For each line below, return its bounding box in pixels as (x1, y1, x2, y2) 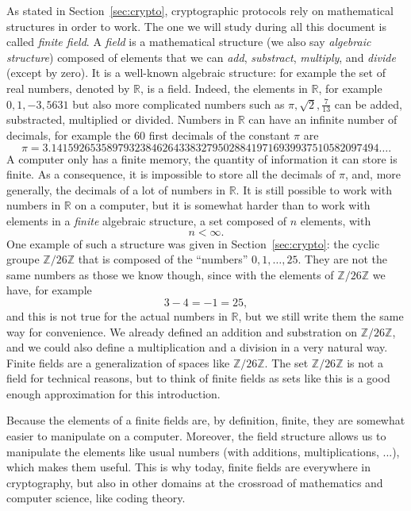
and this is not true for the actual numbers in (6, 307, 228, 324)
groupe (6, 251, 40, 267)
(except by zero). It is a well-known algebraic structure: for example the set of (6, 64, 386, 81)
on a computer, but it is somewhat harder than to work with (75, 197, 371, 213)
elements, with (300, 212, 371, 229)
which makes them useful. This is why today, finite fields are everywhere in (6, 459, 371, 475)
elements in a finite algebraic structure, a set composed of (6, 212, 287, 229)
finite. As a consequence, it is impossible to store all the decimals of (6, 166, 336, 182)
